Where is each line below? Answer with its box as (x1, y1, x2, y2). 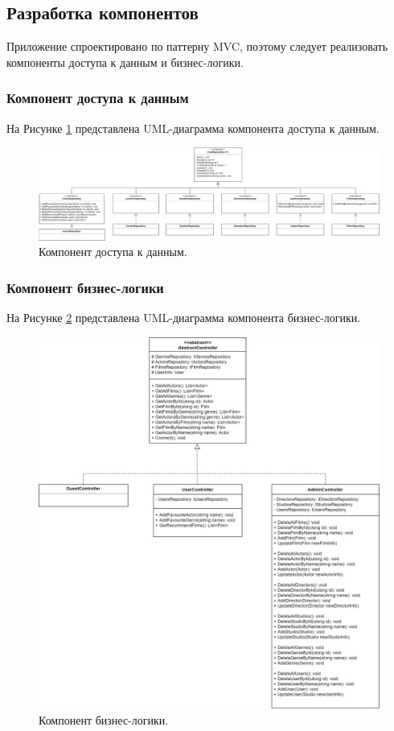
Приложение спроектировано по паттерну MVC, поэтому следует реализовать (6, 38, 388, 55)
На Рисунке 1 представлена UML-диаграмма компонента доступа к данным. (6, 119, 380, 136)
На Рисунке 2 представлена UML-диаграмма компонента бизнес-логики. (6, 309, 361, 326)
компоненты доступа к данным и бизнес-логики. (6, 53, 244, 70)
